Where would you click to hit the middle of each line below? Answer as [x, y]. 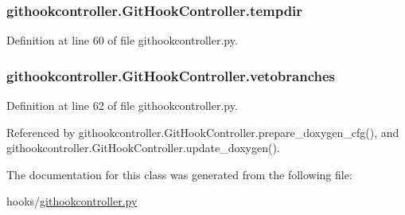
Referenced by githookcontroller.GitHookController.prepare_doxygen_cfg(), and [203, 132]
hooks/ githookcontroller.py [72, 201]
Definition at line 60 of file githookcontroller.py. [122, 40]
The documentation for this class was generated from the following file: [179, 174]
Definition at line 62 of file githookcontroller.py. [122, 106]
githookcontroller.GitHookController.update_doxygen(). [143, 148]
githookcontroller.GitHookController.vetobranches [171, 75]
